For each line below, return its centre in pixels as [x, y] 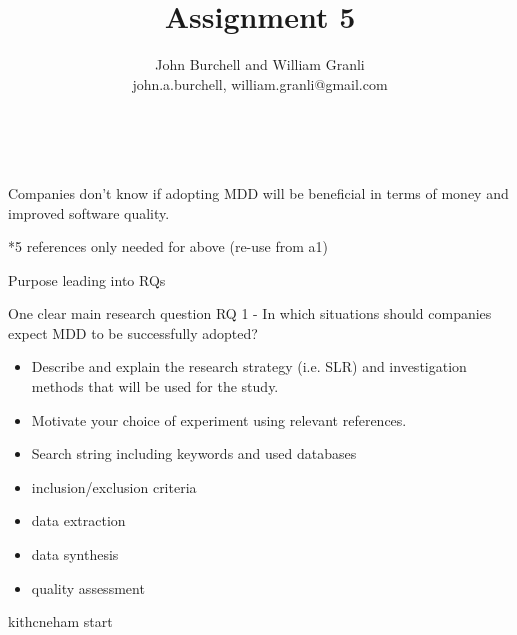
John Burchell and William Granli [260, 64]
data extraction [78, 520]
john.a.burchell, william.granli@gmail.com [260, 83]
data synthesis [75, 554]
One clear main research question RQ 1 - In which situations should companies [250, 313]
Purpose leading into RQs [87, 279]
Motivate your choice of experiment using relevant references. [219, 419]
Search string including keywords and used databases [194, 453]
